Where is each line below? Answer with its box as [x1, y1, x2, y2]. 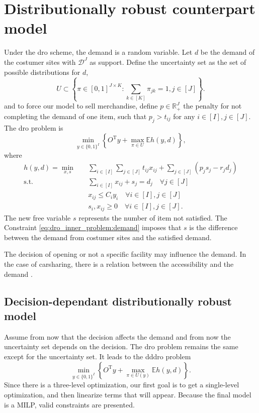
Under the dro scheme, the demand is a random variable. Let [4, 47, 193, 57]
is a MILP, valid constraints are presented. [4, 399, 135, 409]
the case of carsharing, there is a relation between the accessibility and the [4, 259, 234, 269]
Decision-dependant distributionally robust [4, 293, 232, 308]
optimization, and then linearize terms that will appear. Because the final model [4, 389, 251, 400]
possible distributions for [4, 66, 80, 77]
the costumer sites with [4, 56, 76, 67]
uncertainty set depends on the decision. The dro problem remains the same [4, 341, 238, 352]
